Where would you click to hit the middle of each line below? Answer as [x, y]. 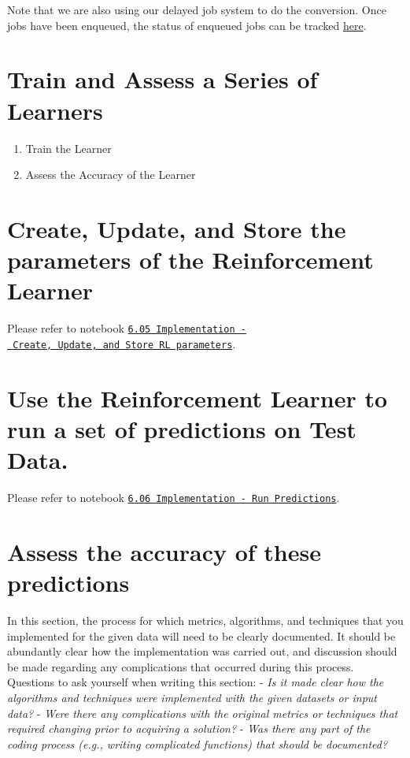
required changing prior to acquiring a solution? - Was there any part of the [189, 728]
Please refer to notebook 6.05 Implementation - [127, 328]
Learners [55, 110]
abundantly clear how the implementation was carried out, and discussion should [202, 651]
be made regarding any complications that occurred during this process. [181, 666]
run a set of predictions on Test [182, 428]
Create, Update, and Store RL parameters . [124, 343]
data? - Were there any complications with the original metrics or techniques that [203, 713]
